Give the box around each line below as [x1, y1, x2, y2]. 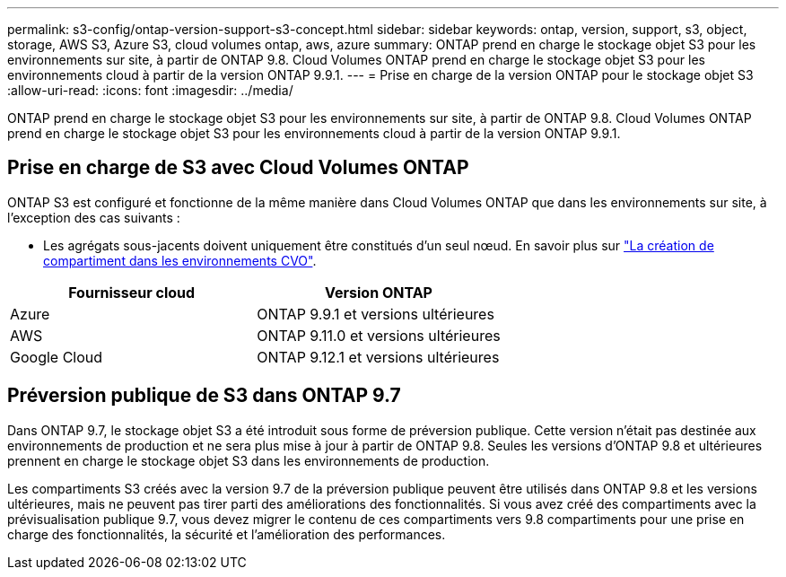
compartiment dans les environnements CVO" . [43, 252, 317, 268]
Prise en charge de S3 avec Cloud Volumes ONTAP [7, 156, 469, 179]
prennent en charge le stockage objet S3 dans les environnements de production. [7, 452, 490, 468]
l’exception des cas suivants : [7, 209, 180, 225]
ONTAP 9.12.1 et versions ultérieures [257, 347, 500, 366]
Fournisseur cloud [68, 283, 196, 302]
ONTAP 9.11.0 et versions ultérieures [257, 326, 501, 345]
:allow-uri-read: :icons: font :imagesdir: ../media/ [7, 83, 293, 98]
